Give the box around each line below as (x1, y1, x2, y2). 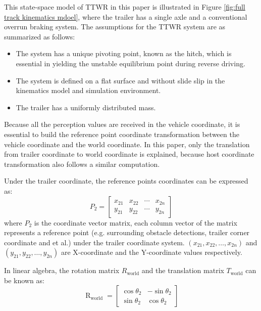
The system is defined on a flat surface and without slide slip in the (16, 75, 225, 85)
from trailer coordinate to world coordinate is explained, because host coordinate (4, 149, 254, 159)
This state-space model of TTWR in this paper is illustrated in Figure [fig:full (4, 2, 245, 12)
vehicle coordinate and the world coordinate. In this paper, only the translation (4, 139, 250, 149)
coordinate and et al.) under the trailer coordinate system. (4, 237, 185, 247)
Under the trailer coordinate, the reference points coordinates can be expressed (4, 175, 248, 186)
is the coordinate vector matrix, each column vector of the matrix (34, 217, 237, 228)
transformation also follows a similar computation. (4, 158, 160, 169)
